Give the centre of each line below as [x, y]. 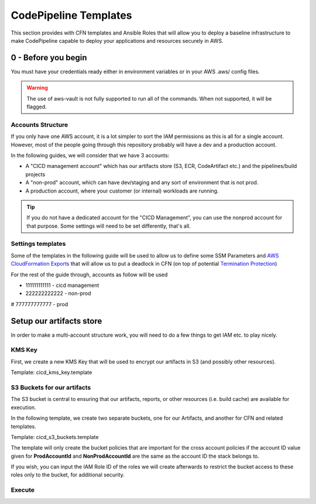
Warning [37, 88]
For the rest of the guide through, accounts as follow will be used [89, 275]
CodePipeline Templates [71, 15]
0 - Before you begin [49, 58]
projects [35, 174]
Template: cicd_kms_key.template [51, 372]
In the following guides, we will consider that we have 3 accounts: [90, 155]
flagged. [37, 107]
